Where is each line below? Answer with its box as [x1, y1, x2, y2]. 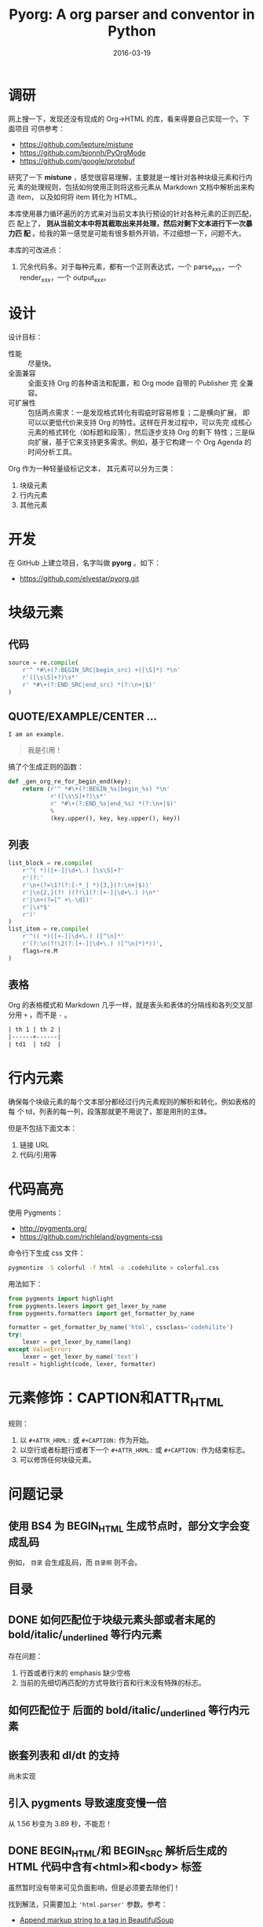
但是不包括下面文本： [8, 1124, 77, 1133]
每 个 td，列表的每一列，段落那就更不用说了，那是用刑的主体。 [8, 1107, 211, 1117]
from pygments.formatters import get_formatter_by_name [8, 1309, 195, 1317]
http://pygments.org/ [19, 1224, 88, 1233]
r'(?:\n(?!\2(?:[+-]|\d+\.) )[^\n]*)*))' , [22, 940, 163, 948]
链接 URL [19, 1140, 49, 1150]
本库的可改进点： [8, 245, 64, 255]
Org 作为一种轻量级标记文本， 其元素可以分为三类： [8, 464, 176, 473]
